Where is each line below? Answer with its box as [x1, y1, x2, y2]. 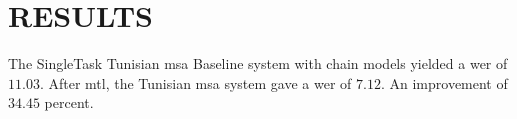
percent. [44, 92, 94, 113]
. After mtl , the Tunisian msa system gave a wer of [39, 72, 352, 93]
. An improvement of [380, 72, 508, 93]
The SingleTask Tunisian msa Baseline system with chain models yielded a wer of [8, 53, 508, 74]
